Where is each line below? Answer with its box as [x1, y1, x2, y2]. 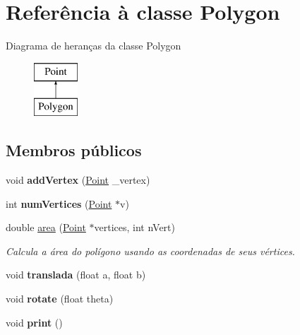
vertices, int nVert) [94, 220, 175, 235]
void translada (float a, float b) [6, 267, 146, 282]
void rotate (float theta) [6, 291, 114, 306]
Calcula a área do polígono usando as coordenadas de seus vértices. [6, 243, 295, 258]
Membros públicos [6, 139, 142, 161]
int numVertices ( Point [6, 196, 112, 211]
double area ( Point [6, 220, 86, 235]
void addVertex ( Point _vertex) [6, 172, 150, 187]
